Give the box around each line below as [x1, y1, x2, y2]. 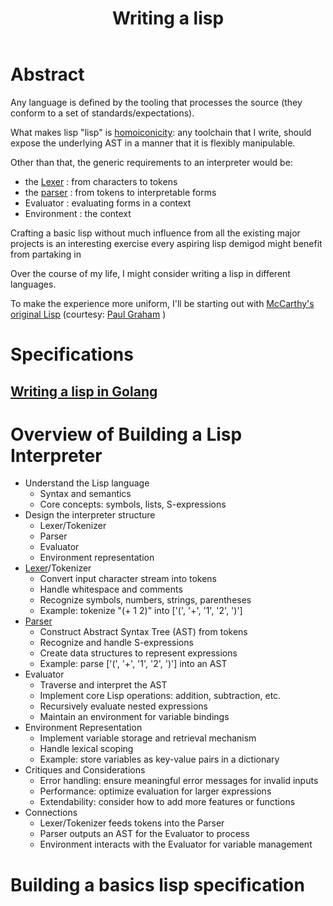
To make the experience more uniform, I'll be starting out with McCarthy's [10, 297, 315, 309]
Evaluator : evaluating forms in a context [24, 197, 192, 209]
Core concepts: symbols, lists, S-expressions [39, 498, 227, 511]
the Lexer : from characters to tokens [24, 175, 178, 187]
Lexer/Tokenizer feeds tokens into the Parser [39, 817, 225, 829]
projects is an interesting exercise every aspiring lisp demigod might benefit [10, 237, 323, 249]
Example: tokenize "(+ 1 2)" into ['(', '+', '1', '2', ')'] [39, 605, 243, 617]
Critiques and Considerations [24, 764, 146, 776]
